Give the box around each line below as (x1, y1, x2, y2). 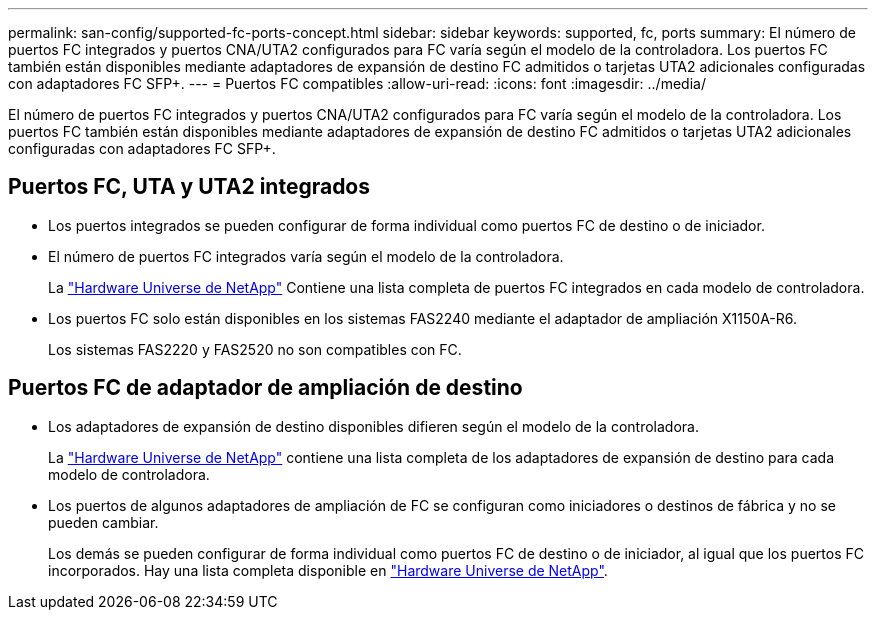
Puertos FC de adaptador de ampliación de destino (8, 375, 523, 401)
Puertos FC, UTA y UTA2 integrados (8, 174, 371, 200)
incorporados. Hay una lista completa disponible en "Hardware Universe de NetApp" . (48, 561, 608, 579)
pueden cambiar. (48, 513, 159, 531)
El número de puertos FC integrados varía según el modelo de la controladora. (48, 247, 564, 265)
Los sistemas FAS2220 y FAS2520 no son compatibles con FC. (48, 340, 462, 358)
